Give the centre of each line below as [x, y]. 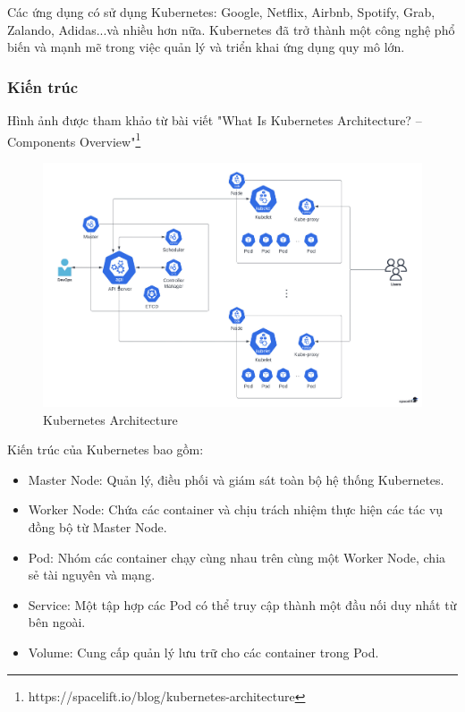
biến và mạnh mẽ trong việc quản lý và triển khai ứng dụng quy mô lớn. [206, 47]
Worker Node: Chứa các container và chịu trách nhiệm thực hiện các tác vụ [236, 509]
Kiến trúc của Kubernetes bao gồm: [106, 449]
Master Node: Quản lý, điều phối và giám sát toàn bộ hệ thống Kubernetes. [236, 479]
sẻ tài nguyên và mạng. [92, 575]
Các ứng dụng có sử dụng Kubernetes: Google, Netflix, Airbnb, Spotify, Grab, [221, 12]
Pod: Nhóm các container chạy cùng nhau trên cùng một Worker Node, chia [237, 557]
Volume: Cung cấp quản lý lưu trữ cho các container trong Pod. [203, 652]
